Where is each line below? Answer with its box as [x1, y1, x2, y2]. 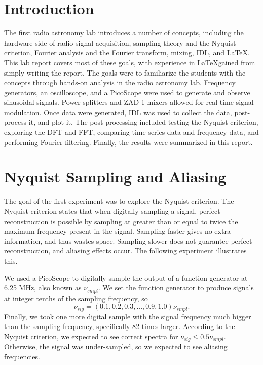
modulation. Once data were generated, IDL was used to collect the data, [4, 106, 232, 117]
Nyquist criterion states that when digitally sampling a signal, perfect [4, 205, 220, 216]
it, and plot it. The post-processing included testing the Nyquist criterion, [28, 117, 258, 127]
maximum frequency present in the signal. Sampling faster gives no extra [4, 226, 231, 236]
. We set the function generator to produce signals [98, 282, 254, 293]
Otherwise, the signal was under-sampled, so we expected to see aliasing [4, 341, 228, 352]
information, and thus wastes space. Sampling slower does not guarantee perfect [4, 235, 252, 246]
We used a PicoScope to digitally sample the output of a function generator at [4, 272, 248, 283]
